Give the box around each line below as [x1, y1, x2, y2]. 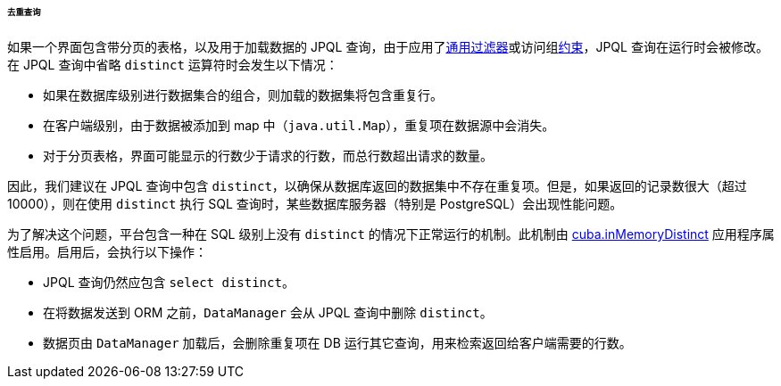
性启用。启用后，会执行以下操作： [7, 243, 207, 259]
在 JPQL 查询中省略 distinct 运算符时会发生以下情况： [7, 56, 338, 72]
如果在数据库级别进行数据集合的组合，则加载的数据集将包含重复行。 [43, 86, 443, 103]
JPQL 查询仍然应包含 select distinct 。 [43, 274, 295, 290]
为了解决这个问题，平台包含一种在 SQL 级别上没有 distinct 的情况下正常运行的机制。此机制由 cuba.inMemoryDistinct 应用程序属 [7, 226, 775, 242]
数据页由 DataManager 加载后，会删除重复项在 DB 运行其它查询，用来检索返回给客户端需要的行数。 [43, 334, 632, 350]
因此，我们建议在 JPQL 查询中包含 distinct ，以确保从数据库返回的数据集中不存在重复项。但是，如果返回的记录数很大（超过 [7, 177, 747, 193]
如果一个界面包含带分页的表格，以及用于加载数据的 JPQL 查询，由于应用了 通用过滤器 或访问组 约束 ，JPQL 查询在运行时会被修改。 [7, 38, 769, 54]
